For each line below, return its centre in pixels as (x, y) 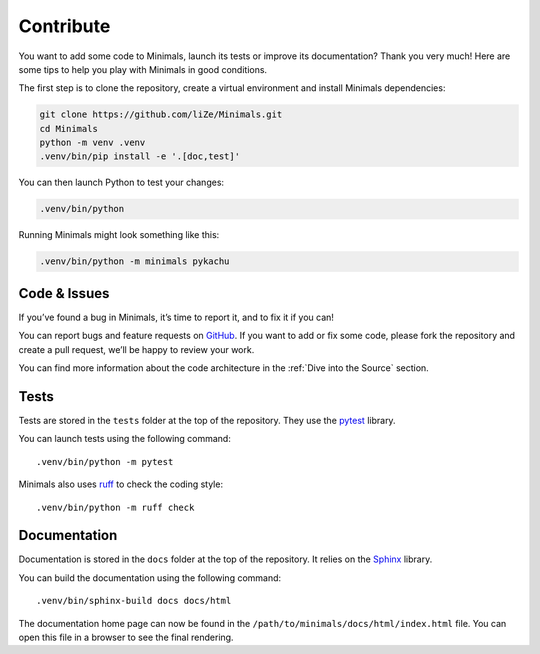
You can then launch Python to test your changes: (121, 182)
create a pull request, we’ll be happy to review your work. (136, 349)
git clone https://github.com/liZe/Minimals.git (161, 114)
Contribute (64, 26)
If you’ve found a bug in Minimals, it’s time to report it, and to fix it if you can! (176, 317)
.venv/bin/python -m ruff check (115, 507)
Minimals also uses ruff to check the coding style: (121, 484)
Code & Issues (64, 293)
